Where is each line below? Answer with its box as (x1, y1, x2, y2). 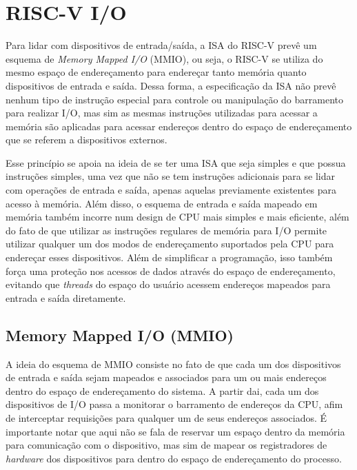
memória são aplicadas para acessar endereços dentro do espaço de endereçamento (6, 119, 352, 133)
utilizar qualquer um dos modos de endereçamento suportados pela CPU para (6, 236, 334, 251)
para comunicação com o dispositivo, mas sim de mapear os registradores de (6, 438, 327, 452)
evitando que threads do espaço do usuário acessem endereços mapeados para (6, 277, 331, 292)
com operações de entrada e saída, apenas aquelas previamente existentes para (6, 183, 337, 197)
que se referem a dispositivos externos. (6, 132, 167, 147)
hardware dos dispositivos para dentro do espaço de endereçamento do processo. (6, 451, 342, 465)
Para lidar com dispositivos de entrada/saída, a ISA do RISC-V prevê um (6, 38, 317, 52)
